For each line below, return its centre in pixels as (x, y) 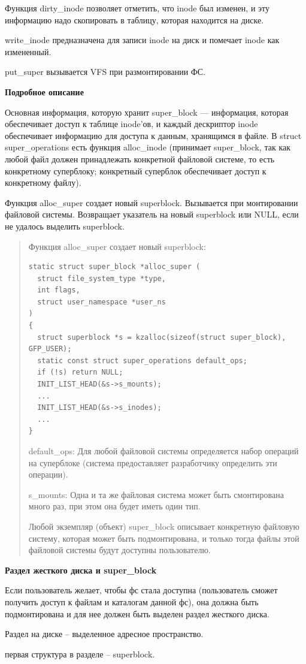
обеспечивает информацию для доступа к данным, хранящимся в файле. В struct (153, 135)
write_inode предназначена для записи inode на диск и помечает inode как (142, 40)
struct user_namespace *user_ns (102, 302)
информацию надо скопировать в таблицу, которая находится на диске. (134, 19)
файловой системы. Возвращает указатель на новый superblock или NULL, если (152, 214)
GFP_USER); (50, 349)
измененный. (28, 51)
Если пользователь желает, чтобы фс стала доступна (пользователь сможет (141, 590)
